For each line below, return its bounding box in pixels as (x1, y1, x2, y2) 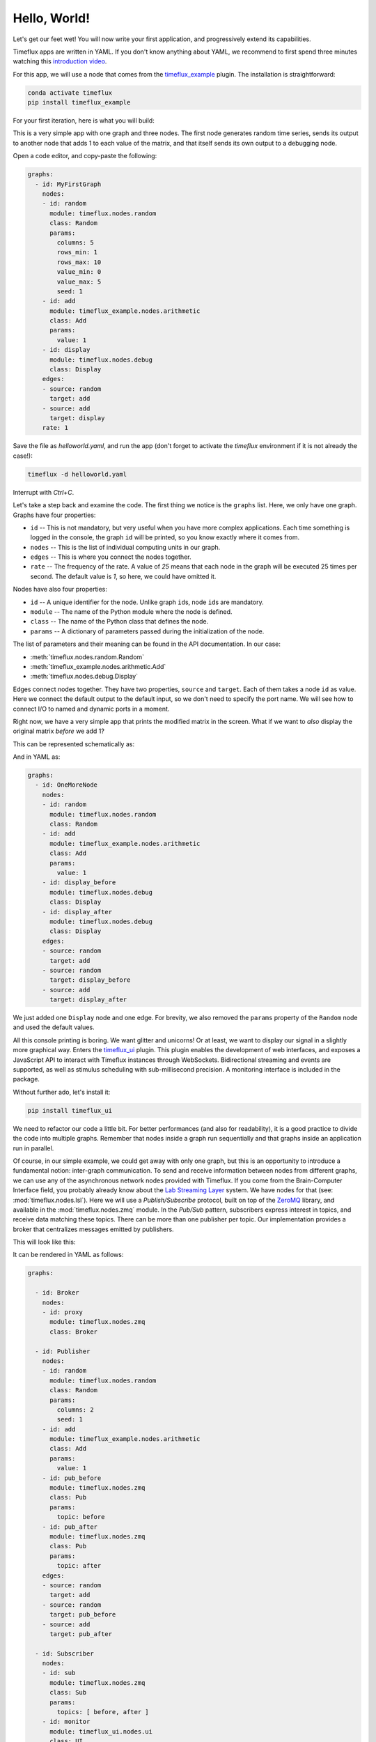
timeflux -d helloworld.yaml (27, 470, 127, 478)
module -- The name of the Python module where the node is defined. (30, 608, 233, 616)
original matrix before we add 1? (13, 727, 104, 735)
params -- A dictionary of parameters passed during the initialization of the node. (30, 627, 265, 635)
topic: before (56, 1513, 105, 1521)
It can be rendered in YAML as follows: (13, 1251, 124, 1259)
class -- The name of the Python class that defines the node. (30, 617, 209, 626)
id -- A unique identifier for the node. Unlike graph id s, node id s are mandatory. (30, 598, 264, 606)
